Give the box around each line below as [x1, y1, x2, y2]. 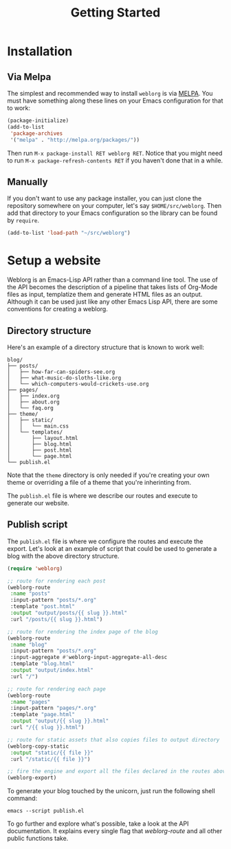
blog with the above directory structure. [7, 552, 120, 560]
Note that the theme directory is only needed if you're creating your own [7, 470, 210, 479]
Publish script [7, 518, 68, 531]
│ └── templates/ [7, 428, 63, 435]
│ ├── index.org [7, 392, 60, 399]
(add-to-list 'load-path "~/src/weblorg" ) [7, 229, 131, 237]
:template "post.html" [10, 603, 76, 610]
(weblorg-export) [7, 775, 57, 782]
